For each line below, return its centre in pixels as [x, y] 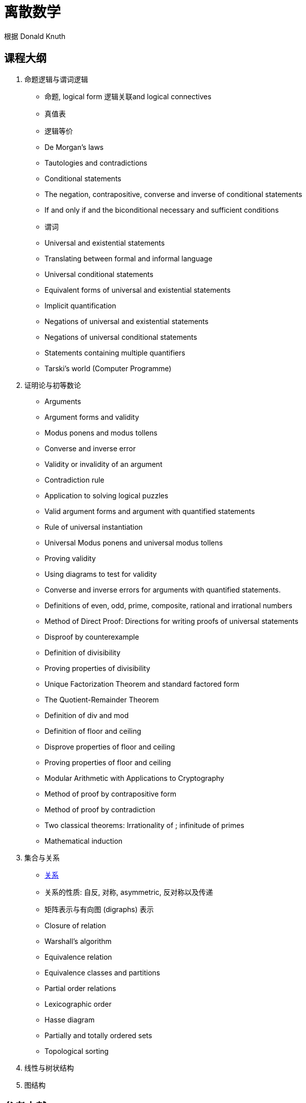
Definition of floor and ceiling [93, 731]
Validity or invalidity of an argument [103, 464]
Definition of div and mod [87, 715]
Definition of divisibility [83, 652]
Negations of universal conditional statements [121, 337]
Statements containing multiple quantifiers [115, 352]
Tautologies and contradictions [96, 163]
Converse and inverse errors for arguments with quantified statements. [163, 589]
